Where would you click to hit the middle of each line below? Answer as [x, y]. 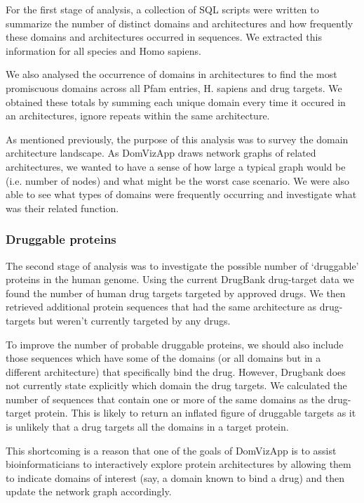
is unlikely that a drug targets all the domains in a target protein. [147, 427]
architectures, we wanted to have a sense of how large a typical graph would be [176, 166]
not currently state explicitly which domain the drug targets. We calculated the [176, 385]
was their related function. [62, 208]
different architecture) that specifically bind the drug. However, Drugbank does [176, 371]
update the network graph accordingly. [89, 491]
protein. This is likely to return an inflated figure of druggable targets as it [195, 413]
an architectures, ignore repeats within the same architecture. [138, 116]
